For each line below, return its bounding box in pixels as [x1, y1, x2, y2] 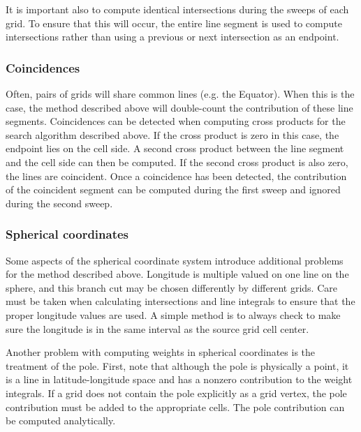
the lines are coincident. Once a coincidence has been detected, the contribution [6, 168, 347, 183]
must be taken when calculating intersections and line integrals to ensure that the [6, 294, 355, 308]
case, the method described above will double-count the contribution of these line [6, 100, 353, 114]
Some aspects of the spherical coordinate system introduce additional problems [6, 253, 344, 267]
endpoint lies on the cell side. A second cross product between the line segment [6, 141, 344, 156]
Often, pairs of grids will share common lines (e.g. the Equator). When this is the [6, 87, 355, 100]
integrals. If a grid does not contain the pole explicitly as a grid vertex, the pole [6, 385, 347, 400]
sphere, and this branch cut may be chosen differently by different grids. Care [6, 280, 337, 295]
